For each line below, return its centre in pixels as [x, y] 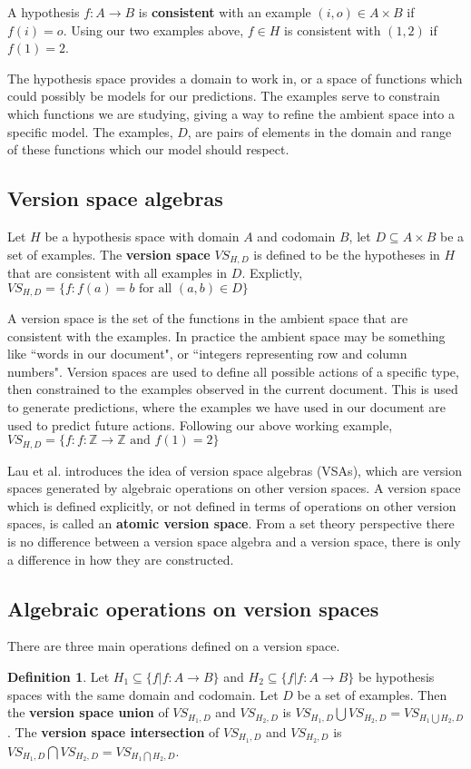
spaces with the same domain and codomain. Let [143, 694]
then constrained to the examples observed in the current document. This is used [233, 389]
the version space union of [88, 712]
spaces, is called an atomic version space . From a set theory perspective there [231, 523]
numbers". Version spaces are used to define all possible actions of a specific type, [233, 371]
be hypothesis [396, 677]
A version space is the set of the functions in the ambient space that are [208, 318]
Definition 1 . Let [59, 677]
